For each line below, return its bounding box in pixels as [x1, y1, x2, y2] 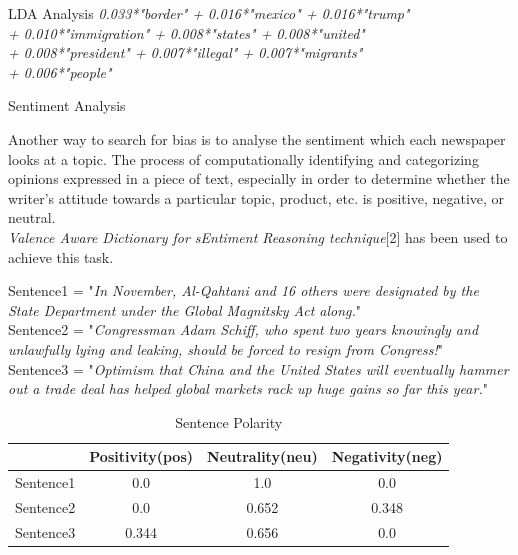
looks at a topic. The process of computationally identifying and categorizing [8, 148, 479, 169]
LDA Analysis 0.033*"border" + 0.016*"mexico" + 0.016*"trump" [8, 3, 410, 23]
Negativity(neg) [331, 446, 443, 467]
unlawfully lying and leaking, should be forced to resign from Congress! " [8, 338, 444, 359]
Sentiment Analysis [8, 95, 126, 116]
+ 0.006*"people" [8, 61, 112, 82]
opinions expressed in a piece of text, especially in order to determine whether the [8, 168, 510, 189]
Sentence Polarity [175, 411, 283, 432]
